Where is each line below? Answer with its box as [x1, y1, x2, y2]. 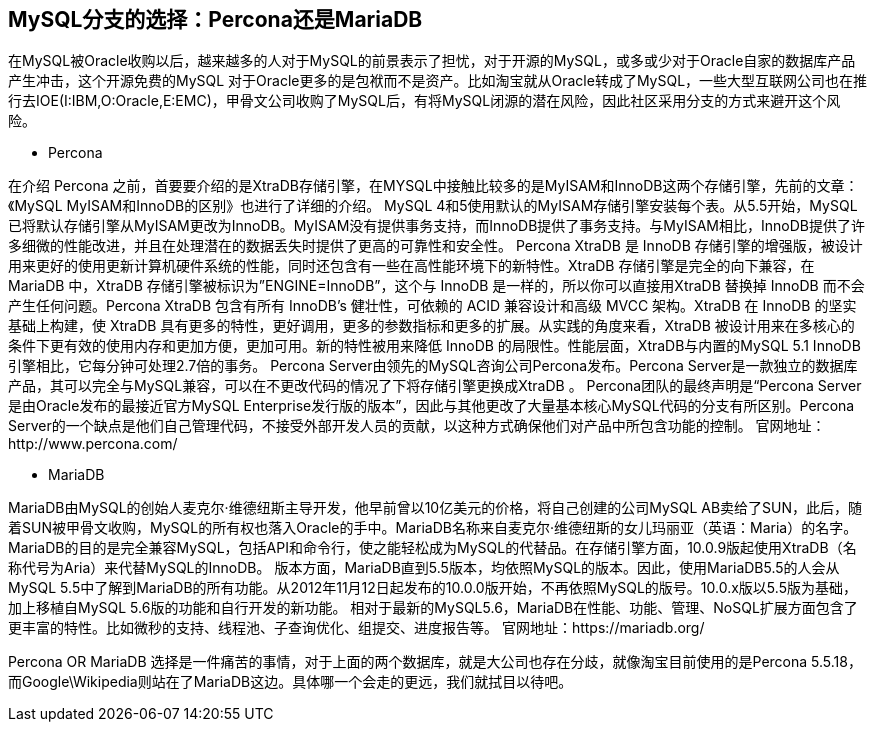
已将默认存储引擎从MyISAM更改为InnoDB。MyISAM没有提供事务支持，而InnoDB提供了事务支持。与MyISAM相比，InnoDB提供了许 [8, 217, 865, 235]
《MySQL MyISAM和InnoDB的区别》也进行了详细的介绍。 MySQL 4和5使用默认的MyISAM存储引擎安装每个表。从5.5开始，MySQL [8, 197, 858, 215]
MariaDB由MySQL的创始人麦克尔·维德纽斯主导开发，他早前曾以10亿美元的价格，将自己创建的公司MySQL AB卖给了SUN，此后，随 [8, 499, 863, 517]
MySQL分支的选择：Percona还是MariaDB [8, 7, 423, 32]
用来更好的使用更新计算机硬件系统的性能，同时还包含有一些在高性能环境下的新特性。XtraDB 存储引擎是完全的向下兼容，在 [8, 257, 815, 275]
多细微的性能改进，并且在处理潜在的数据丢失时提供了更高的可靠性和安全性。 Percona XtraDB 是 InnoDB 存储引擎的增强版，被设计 [8, 237, 863, 255]
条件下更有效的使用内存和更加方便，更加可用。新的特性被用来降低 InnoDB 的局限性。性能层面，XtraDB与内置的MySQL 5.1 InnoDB [8, 337, 861, 355]
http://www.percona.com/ [8, 435, 178, 453]
